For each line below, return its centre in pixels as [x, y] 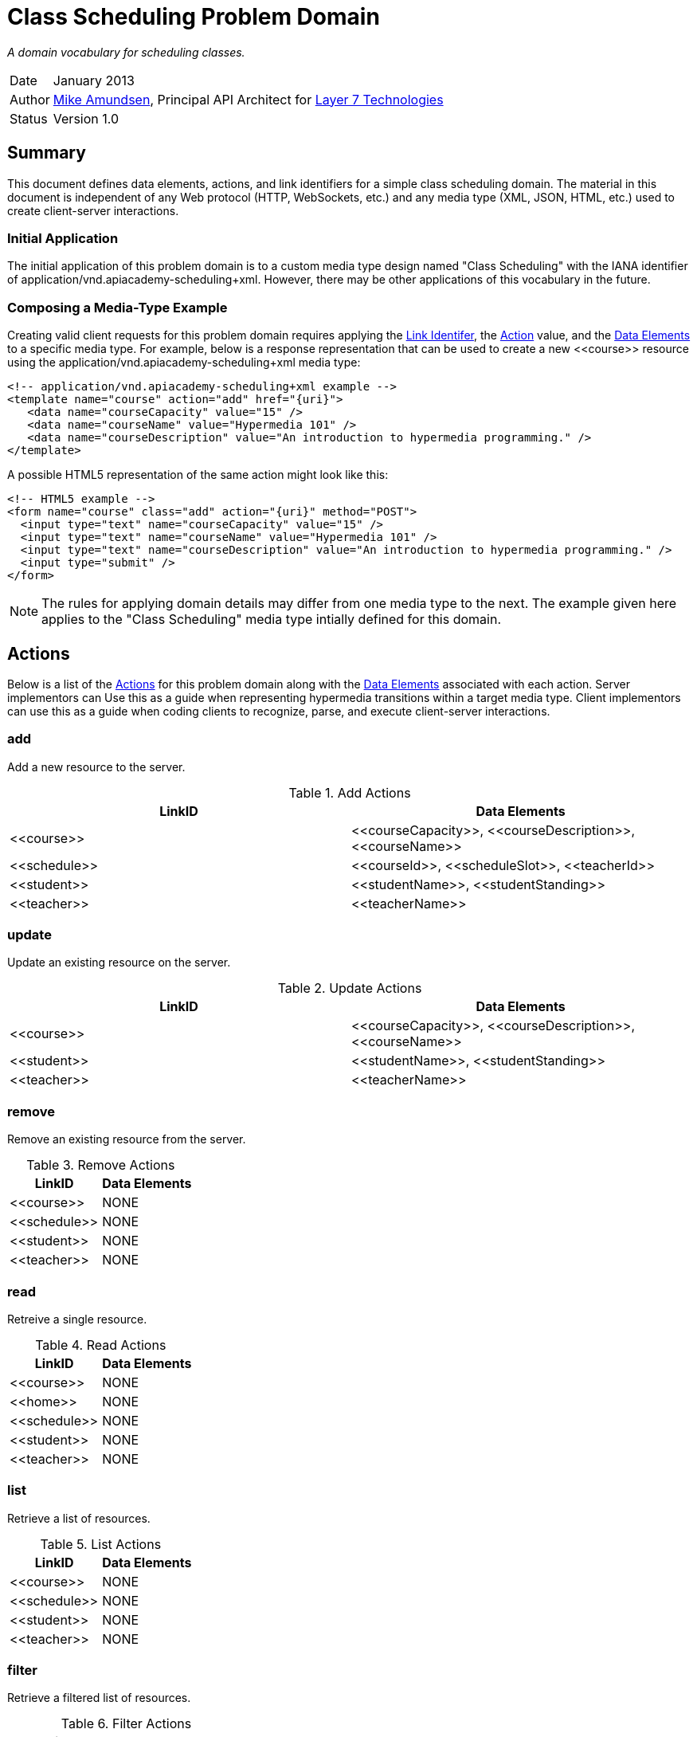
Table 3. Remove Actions [101, 1165]
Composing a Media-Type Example [117, 307]
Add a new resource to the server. [96, 767]
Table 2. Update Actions [350, 988]
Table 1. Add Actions [350, 792]
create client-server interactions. [93, 210]
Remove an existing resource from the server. [127, 1139]
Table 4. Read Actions [101, 1345]
